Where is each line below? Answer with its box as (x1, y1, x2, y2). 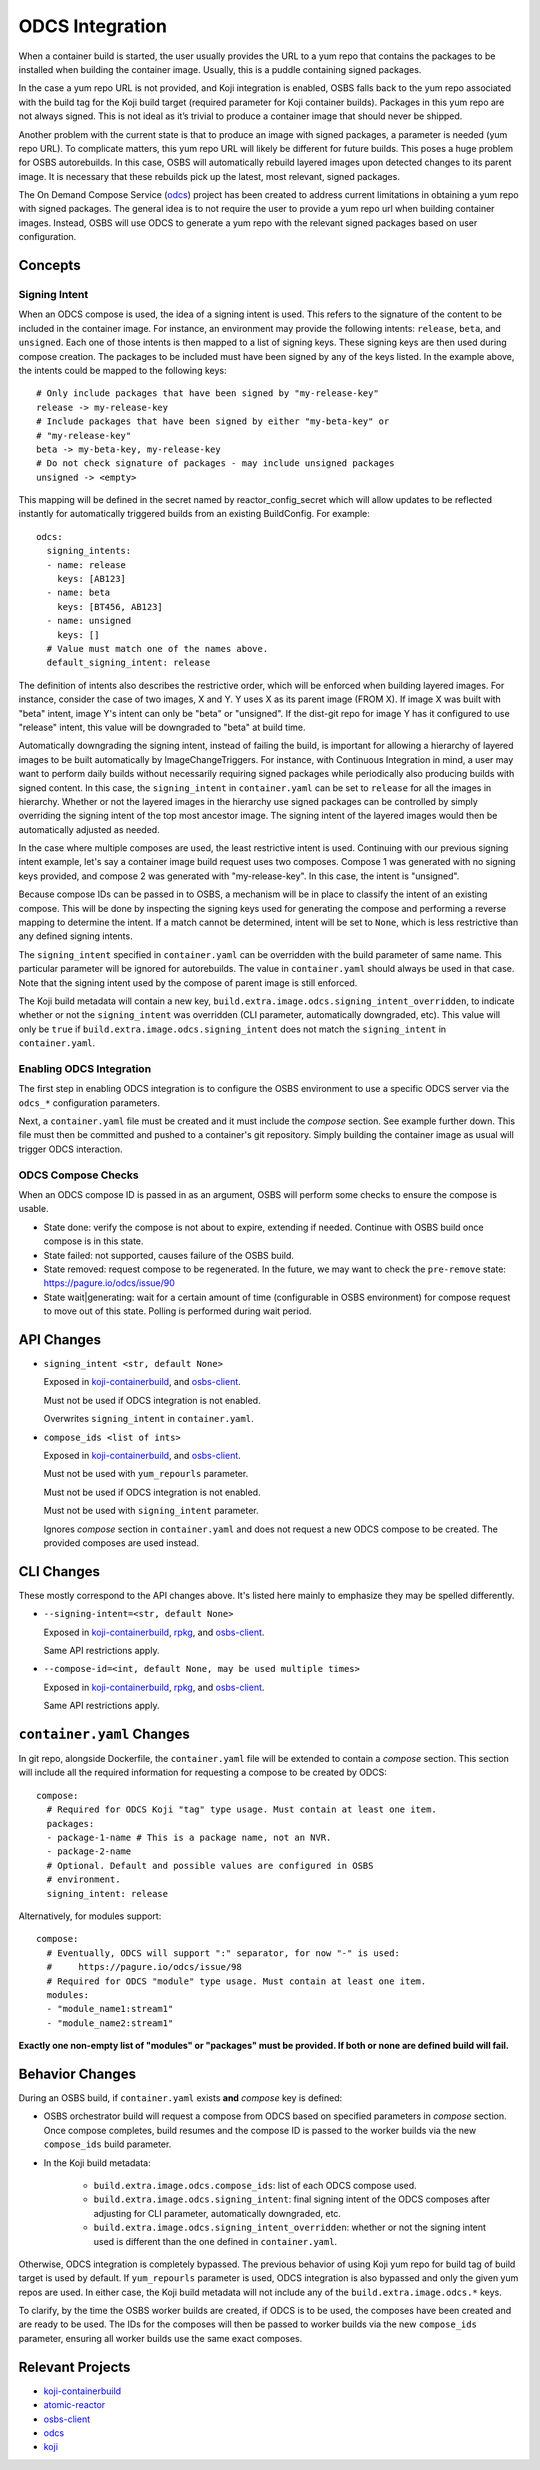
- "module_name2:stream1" (46, 2017, 174, 2029)
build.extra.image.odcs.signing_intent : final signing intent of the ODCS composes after (93, 2193, 491, 2205)
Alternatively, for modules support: (18, 1910, 162, 1922)
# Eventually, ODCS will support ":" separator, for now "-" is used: (46, 1947, 400, 1959)
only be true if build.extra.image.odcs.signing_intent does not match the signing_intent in (18, 1023, 447, 1035)
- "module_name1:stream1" (46, 2003, 174, 2015)
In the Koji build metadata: (43, 2156, 151, 2169)
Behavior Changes (18, 2065, 137, 2082)
